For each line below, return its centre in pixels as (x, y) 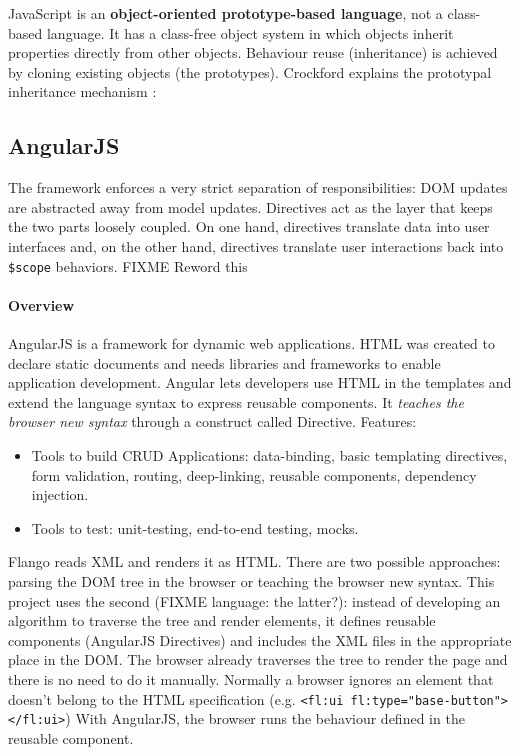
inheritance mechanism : (82, 91)
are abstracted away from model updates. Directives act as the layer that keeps (250, 206)
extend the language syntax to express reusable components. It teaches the (236, 401)
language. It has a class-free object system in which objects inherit (250, 32)
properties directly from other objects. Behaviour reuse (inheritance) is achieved (253, 52)
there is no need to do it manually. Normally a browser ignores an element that (251, 678)
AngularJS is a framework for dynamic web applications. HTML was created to (251, 343)
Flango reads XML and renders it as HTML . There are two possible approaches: (254, 561)
